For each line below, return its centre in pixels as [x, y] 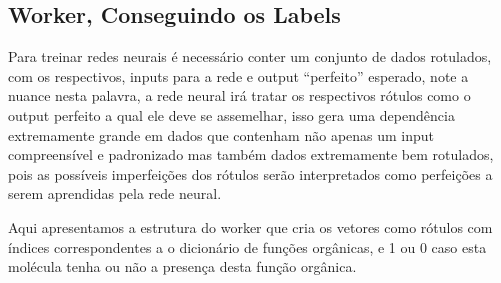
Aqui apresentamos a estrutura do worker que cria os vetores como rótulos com [250, 226]
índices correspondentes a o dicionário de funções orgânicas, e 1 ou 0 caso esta [247, 246]
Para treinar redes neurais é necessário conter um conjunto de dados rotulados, [250, 56]
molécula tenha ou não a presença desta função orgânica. [182, 266]
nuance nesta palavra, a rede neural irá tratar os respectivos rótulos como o [239, 95]
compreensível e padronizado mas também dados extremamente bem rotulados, [251, 154]
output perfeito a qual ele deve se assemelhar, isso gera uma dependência [231, 114]
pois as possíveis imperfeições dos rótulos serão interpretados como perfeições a [250, 173]
